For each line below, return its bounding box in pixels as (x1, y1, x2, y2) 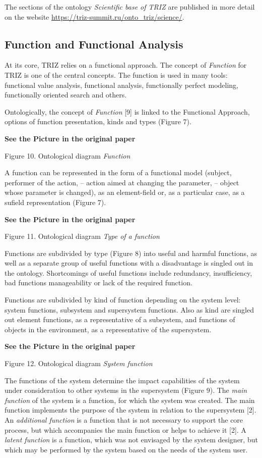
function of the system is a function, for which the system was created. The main (5, 394, 255, 405)
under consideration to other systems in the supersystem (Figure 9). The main (5, 385, 247, 395)
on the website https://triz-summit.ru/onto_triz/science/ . (5, 11, 184, 22)
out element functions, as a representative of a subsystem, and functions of (5, 314, 235, 325)
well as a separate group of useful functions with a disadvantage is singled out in (5, 258, 253, 268)
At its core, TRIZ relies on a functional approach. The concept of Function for (5, 60, 247, 70)
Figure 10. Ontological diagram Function (5, 150, 130, 161)
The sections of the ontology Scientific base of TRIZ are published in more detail (5, 2, 255, 12)
